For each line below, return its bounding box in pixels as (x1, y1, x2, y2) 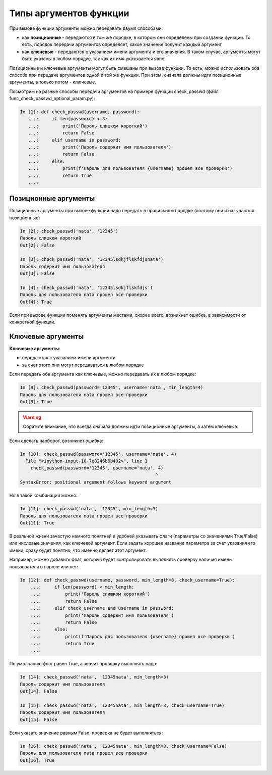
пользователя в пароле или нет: (9, 563, 79, 569)
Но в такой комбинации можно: (9, 493, 78, 499)
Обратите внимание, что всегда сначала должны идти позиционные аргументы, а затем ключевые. (23, 423, 239, 429)
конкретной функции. (9, 319, 55, 325)
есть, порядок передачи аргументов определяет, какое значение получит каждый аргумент (22, 41, 222, 47)
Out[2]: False (20, 243, 55, 248)
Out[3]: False (20, 271, 55, 276)
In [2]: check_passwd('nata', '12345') (20, 228, 118, 234)
